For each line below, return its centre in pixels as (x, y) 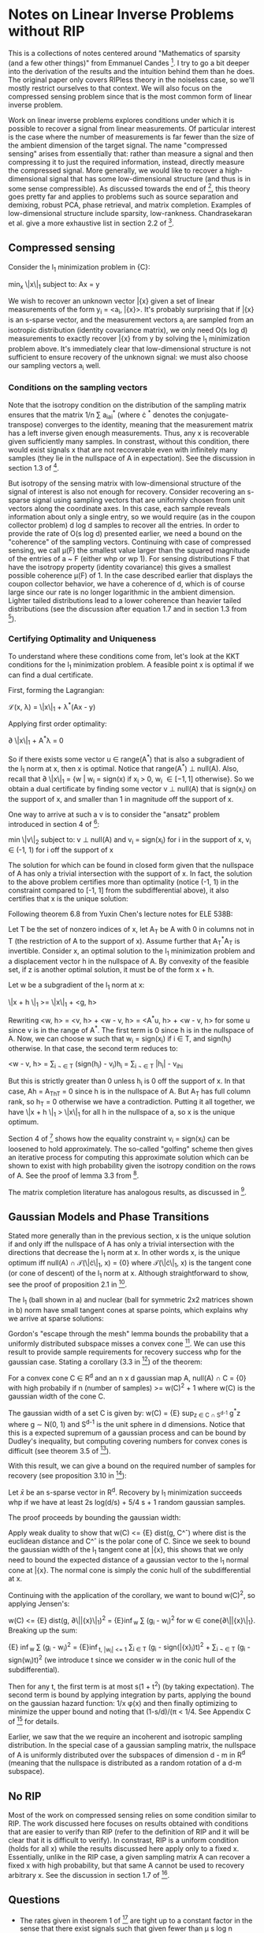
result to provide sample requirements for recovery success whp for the (125, 1352)
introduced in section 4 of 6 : (54, 823)
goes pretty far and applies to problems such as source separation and (123, 197)
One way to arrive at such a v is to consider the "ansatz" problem (114, 814)
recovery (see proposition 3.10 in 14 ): (68, 1475)
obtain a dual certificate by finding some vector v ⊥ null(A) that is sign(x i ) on (132, 790)
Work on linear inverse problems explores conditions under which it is (121, 120)
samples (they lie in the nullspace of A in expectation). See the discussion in (132, 458)
